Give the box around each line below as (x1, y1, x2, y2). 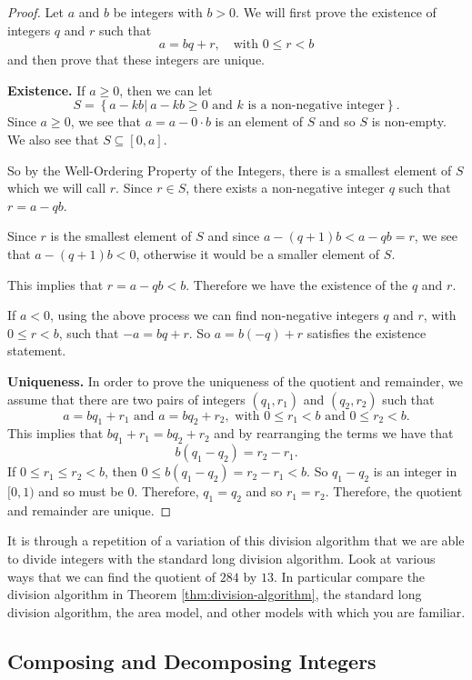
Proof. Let (7, 3, 64, 21)
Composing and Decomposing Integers (7, 646, 377, 675)
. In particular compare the (273, 566, 426, 585)
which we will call (7, 178, 106, 197)
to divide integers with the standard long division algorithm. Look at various (7, 549, 436, 568)
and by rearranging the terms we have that (214, 424, 454, 443)
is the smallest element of (50, 226, 192, 245)
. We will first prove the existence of (236, 3, 437, 21)
